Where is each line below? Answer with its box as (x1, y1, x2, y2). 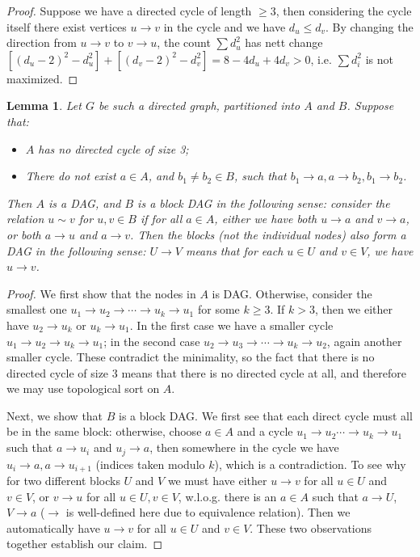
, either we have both (214, 210, 317, 227)
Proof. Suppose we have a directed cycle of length (6, 2, 252, 19)
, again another (326, 332, 402, 349)
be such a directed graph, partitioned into (98, 97, 300, 114)
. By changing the (325, 18, 414, 35)
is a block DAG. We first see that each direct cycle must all (119, 407, 413, 424)
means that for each (185, 242, 283, 259)
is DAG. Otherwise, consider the (212, 285, 372, 302)
